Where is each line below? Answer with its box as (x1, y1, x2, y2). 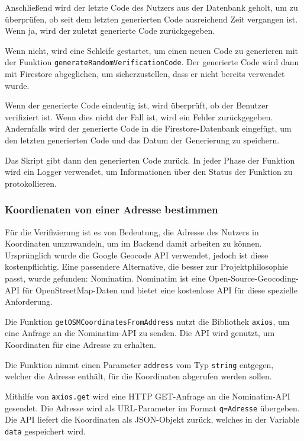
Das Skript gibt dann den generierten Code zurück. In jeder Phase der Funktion (5, 154, 295, 166)
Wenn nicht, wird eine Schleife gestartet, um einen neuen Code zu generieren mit (5, 44, 299, 56)
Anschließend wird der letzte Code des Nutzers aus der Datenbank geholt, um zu (5, 1, 298, 13)
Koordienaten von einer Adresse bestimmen (5, 202, 218, 217)
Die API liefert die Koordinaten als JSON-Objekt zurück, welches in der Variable (5, 413, 299, 426)
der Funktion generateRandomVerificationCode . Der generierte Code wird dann (5, 56, 299, 68)
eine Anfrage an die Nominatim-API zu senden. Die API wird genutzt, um (5, 327, 275, 339)
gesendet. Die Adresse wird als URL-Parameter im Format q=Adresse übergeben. (5, 401, 300, 414)
